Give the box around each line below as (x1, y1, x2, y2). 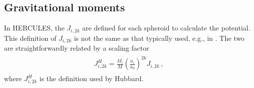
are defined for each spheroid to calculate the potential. (82, 23, 251, 33)
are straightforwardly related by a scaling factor (4, 43, 149, 53)
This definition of (4, 32, 57, 43)
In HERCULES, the (4, 23, 65, 33)
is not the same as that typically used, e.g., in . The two (74, 32, 245, 43)
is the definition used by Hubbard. (39, 73, 144, 84)
